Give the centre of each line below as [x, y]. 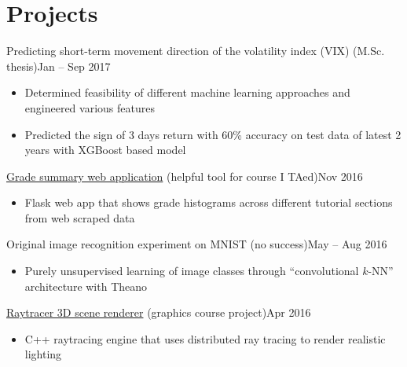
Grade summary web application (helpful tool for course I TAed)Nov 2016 [185, 176]
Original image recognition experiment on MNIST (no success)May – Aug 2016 [197, 244]
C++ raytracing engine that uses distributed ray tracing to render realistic [205, 338]
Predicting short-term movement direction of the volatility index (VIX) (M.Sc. [196, 51]
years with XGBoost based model [105, 150]
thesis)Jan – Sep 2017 [59, 66]
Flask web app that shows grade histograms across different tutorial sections [209, 202]
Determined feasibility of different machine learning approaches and [187, 92]
